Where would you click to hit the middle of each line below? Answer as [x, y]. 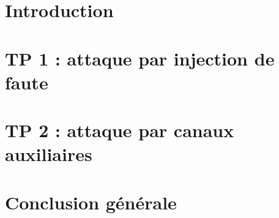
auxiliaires [49, 154]
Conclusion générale [91, 202]
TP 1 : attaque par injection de [140, 58]
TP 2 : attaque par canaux [120, 130]
